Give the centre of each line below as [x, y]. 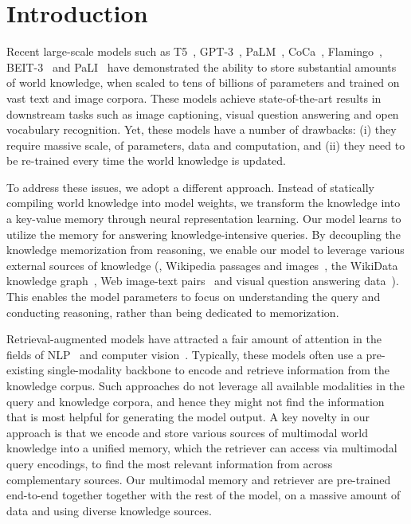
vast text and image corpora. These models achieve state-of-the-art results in [194, 98]
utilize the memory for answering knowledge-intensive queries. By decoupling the [204, 234]
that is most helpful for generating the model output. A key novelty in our [188, 417]
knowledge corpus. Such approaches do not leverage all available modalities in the [206, 385]
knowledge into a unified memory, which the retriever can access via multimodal [202, 448]
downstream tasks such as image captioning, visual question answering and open [203, 113]
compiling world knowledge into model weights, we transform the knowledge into [204, 203]
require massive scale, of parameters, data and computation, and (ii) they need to [206, 145]
